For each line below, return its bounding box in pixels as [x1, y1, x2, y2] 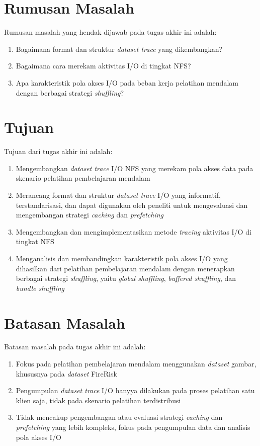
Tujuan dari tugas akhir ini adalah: [4, 146, 113, 157]
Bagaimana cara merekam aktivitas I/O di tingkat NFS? [16, 60, 191, 71]
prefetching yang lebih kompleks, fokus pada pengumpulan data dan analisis [16, 422, 250, 432]
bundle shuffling [16, 282, 65, 293]
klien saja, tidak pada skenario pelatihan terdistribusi [16, 395, 181, 405]
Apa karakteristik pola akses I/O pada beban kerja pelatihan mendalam [16, 77, 238, 88]
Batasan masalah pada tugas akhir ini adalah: [4, 341, 146, 352]
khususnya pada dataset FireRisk [16, 368, 117, 379]
